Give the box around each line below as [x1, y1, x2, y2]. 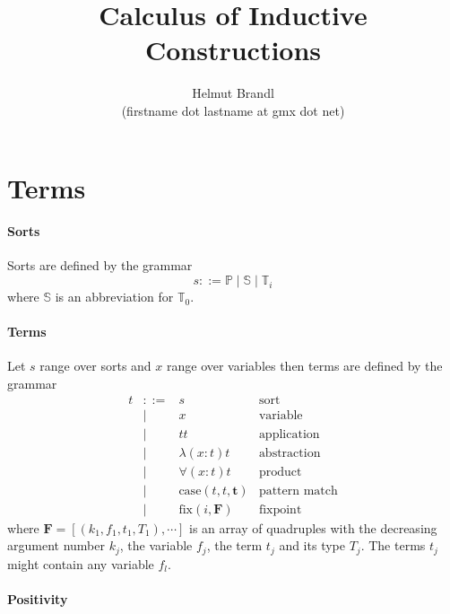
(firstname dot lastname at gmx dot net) [121, 101, 345, 119]
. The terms [360, 536, 426, 555]
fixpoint [258, 503, 302, 516]
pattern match [258, 484, 338, 497]
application [258, 427, 320, 441]
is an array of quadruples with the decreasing [189, 518, 437, 537]
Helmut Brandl [192, 83, 274, 102]
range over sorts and [39, 356, 151, 375]
